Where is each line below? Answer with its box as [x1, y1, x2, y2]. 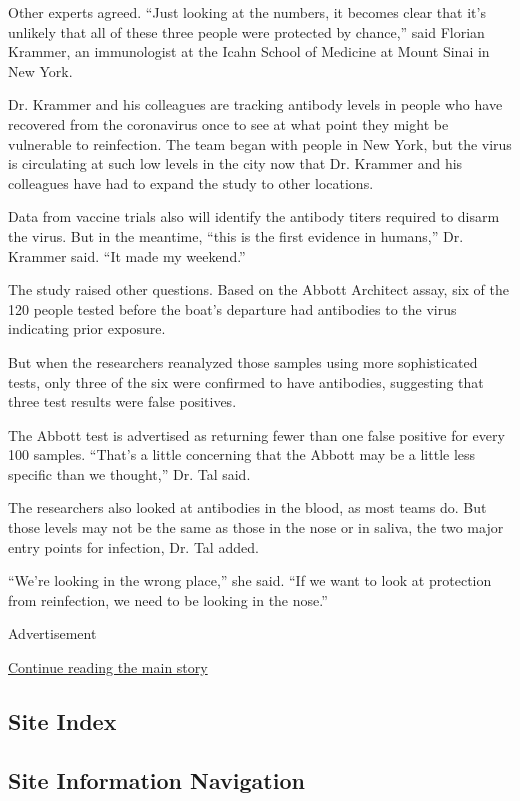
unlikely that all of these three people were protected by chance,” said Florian [8, 21, 485, 42]
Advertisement [8, 623, 97, 644]
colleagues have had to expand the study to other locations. [8, 172, 374, 193]
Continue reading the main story [8, 657, 208, 678]
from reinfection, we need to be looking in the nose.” [8, 589, 328, 610]
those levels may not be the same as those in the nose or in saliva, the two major [8, 517, 504, 538]
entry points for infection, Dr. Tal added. [8, 536, 259, 557]
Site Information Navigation [8, 764, 305, 795]
